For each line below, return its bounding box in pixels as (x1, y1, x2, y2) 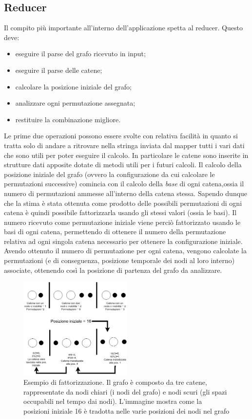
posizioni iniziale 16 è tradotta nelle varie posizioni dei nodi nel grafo (23, 405, 230, 416)
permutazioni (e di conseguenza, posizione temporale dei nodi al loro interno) (4, 255, 235, 265)
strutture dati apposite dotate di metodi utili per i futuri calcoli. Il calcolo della (4, 159, 242, 170)
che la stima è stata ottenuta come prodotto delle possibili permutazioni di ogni (4, 198, 242, 208)
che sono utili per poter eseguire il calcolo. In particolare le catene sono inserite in (4, 150, 249, 160)
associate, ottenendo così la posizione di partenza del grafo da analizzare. (4, 265, 222, 275)
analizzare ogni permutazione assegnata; (15, 98, 136, 108)
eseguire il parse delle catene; (15, 65, 102, 75)
